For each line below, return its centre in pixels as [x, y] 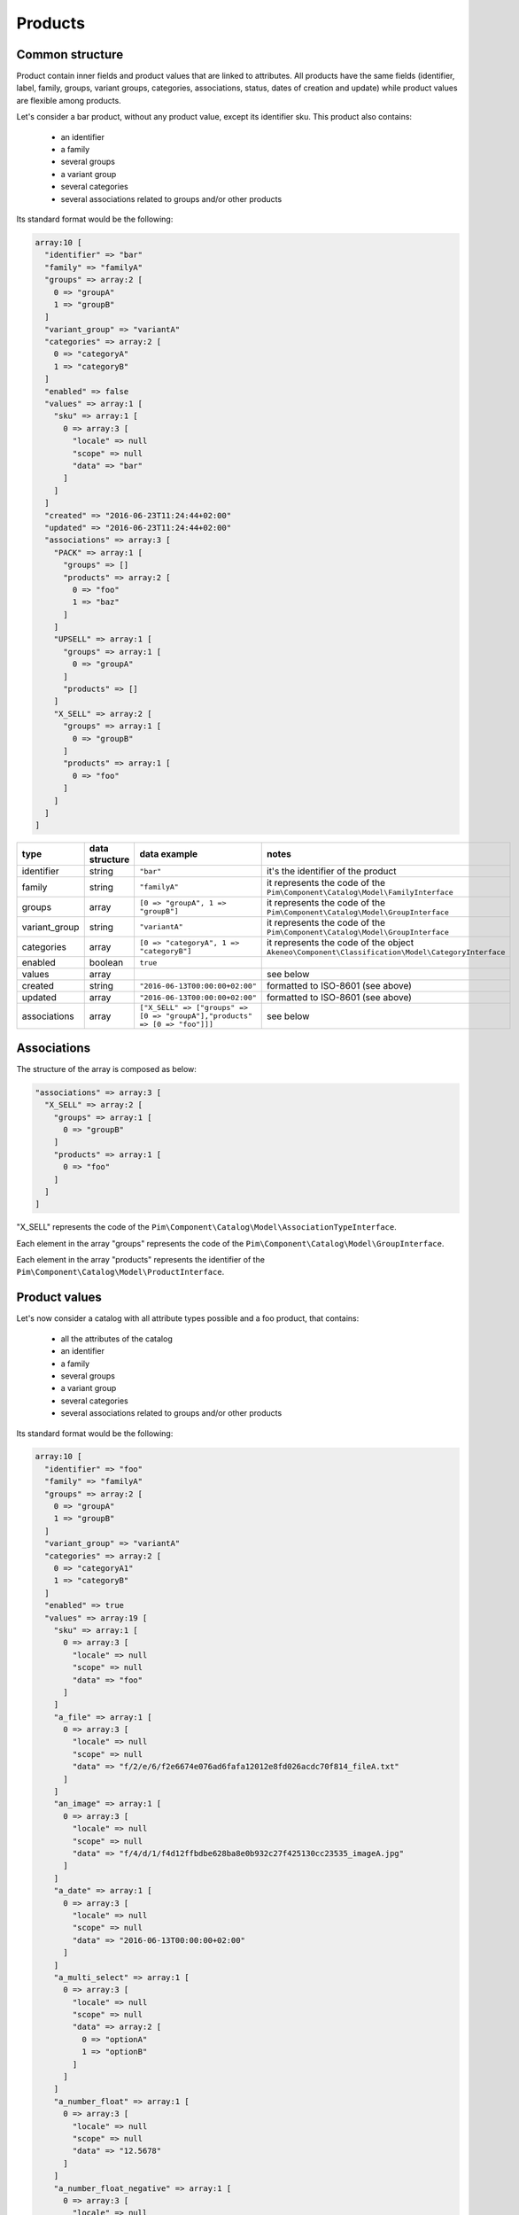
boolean [106, 963]
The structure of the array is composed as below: [106, 1069]
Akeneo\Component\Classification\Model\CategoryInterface [386, 952]
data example [169, 854]
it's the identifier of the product [332, 871]
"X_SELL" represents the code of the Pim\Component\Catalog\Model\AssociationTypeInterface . [207, 1227]
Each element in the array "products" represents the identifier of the [141, 1260]
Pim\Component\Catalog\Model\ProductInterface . [120, 1272]
